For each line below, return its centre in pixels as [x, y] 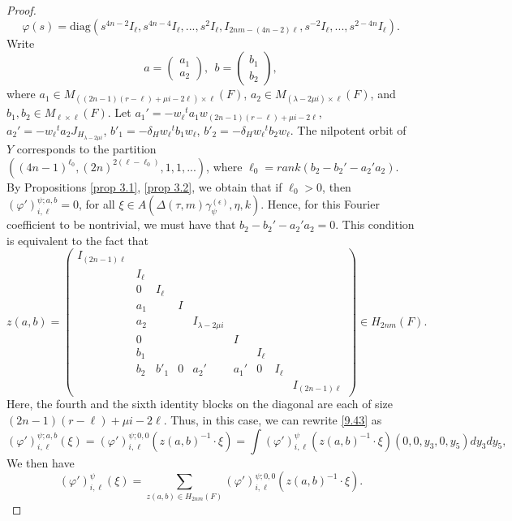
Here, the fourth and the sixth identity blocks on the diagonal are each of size [200, 404]
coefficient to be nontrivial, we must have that [121, 224]
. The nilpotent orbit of [348, 129]
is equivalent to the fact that [78, 240]
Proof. [22, 10]
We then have [41, 462]
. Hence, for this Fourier [320, 204]
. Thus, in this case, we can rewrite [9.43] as [273, 420]
